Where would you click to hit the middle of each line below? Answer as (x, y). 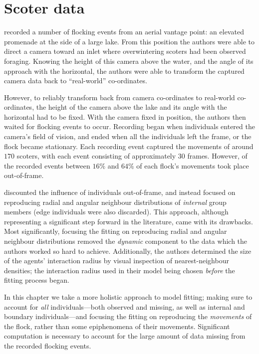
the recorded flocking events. (48, 345)
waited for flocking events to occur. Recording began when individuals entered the (129, 126)
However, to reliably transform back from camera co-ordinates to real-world (120, 97)
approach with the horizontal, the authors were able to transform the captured (124, 71)
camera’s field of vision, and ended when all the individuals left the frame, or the (128, 136)
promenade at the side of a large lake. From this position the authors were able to (129, 41)
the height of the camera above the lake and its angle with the (131, 107)
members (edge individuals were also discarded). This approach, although (116, 212)
